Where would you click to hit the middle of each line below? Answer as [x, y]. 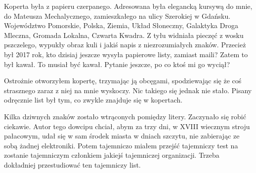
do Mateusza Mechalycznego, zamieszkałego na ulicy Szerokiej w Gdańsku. [117, 16]
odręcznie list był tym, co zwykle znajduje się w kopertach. [93, 100]
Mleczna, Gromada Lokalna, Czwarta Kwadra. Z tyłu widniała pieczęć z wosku [124, 35]
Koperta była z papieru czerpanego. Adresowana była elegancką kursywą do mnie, [128, 6]
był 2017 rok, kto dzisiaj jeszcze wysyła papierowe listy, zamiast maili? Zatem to [126, 54]
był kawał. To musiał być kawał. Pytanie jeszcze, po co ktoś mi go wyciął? [117, 64]
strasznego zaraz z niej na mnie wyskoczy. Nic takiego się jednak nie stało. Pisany [128, 90]
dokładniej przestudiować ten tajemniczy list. [72, 164]
